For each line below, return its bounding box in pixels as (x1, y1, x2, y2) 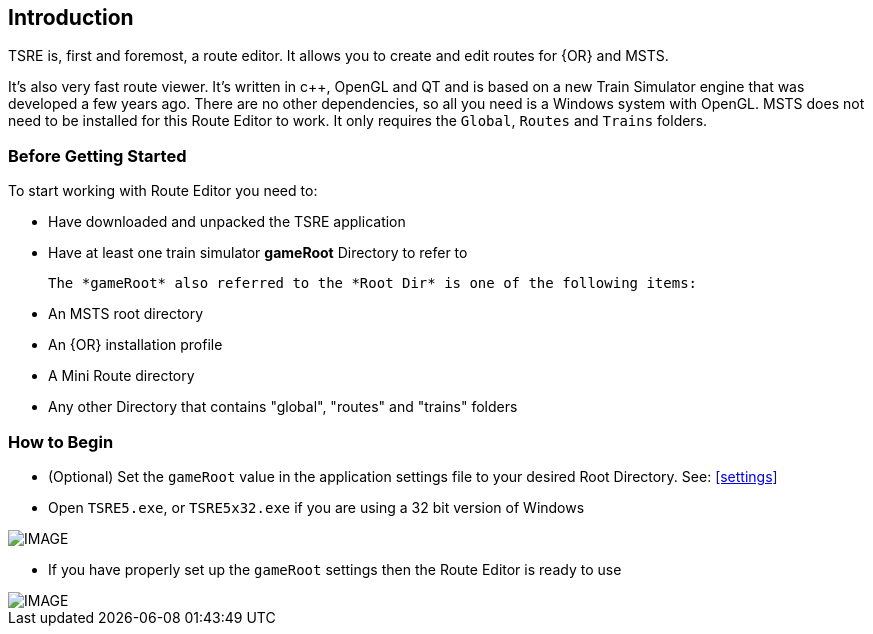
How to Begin (8, 431, 114, 452)
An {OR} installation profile (48, 336, 223, 354)
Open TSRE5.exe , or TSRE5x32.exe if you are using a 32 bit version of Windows (48, 498, 585, 516)
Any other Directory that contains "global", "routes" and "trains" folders (48, 398, 518, 416)
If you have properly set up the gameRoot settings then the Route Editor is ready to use (48, 560, 622, 578)
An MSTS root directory (48, 305, 204, 323)
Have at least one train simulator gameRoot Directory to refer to (48, 244, 468, 262)
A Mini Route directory (48, 367, 195, 385)
